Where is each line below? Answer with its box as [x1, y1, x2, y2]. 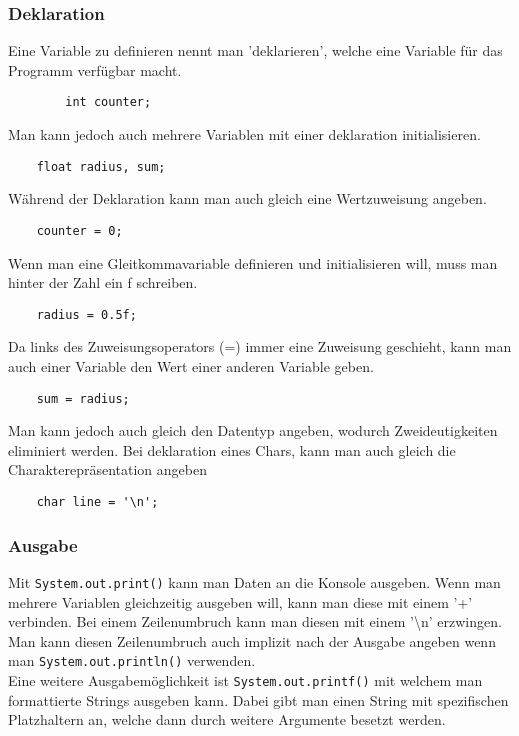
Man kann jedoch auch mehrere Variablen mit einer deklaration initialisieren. [8, 124, 481, 145]
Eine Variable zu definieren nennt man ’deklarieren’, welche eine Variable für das [8, 40, 503, 61]
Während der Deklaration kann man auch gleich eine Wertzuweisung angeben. [8, 188, 487, 209]
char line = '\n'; [36, 495, 159, 510]
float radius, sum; [36, 159, 166, 174]
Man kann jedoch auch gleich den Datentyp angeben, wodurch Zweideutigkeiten [8, 420, 498, 441]
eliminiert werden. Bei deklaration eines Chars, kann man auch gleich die [8, 439, 456, 460]
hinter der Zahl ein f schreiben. [8, 272, 198, 293]
